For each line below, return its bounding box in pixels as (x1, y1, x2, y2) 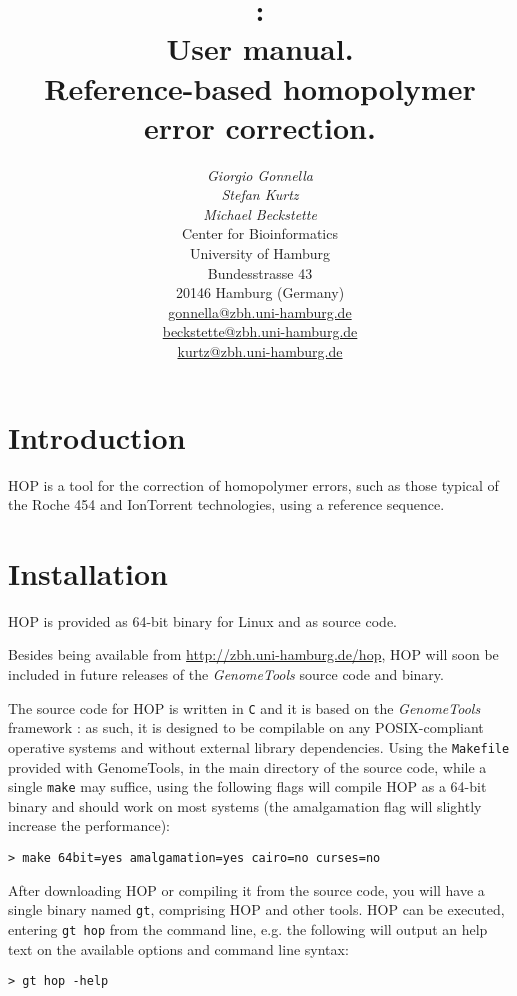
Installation (8, 552, 168, 593)
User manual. (166, 28, 354, 69)
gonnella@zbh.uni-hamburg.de (168, 301, 352, 322)
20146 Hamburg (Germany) (175, 282, 345, 303)
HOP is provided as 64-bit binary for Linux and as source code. (8, 610, 398, 631)
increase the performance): (8, 815, 170, 836)
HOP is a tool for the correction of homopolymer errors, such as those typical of (8, 474, 499, 495)
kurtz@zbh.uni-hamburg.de (177, 341, 343, 362)
